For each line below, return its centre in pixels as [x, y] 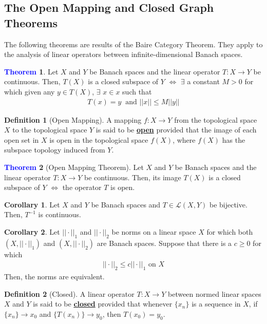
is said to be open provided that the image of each [176, 130]
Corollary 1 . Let [32, 204]
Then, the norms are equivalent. [54, 277]
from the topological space [216, 119]
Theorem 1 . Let [31, 71]
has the [234, 139]
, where [184, 139]
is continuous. [60, 214]
